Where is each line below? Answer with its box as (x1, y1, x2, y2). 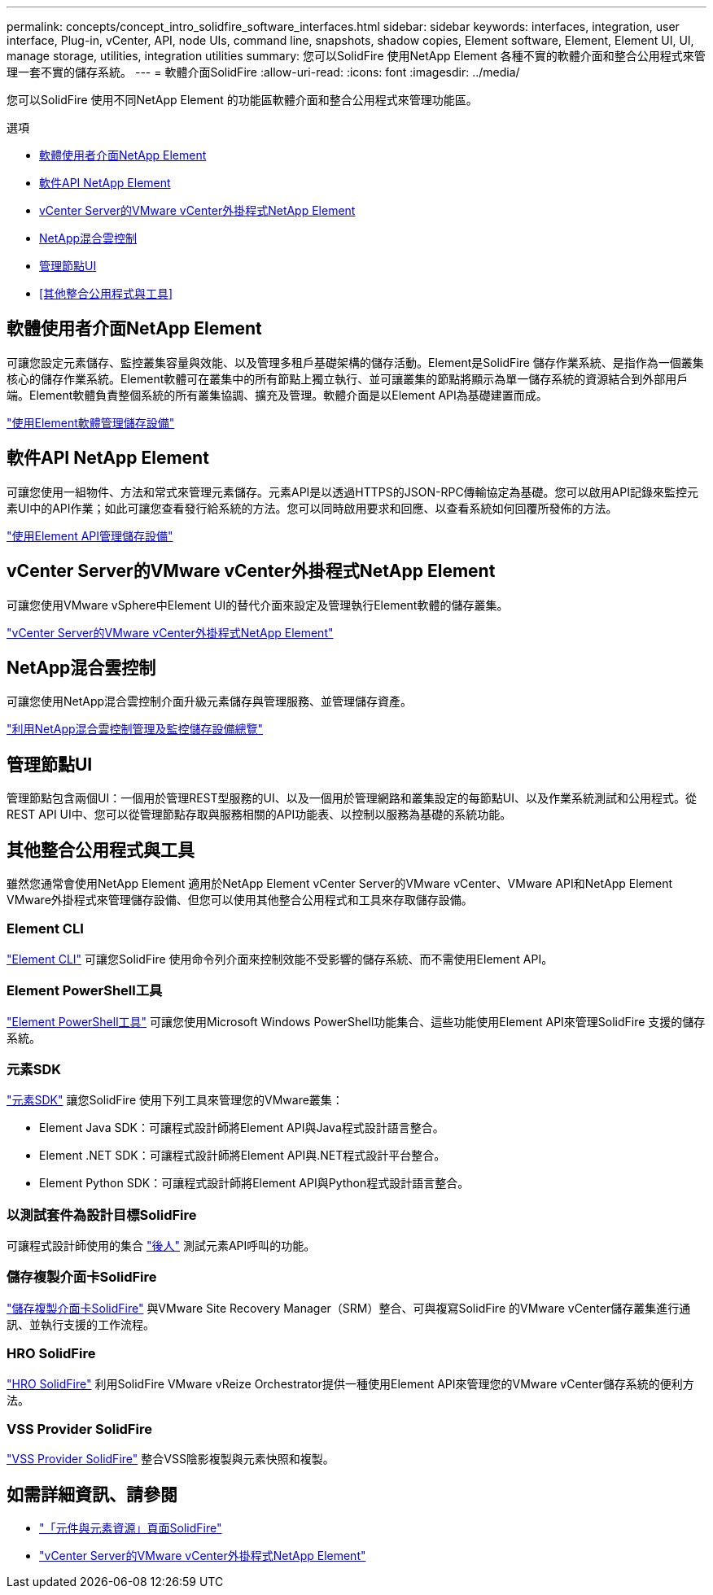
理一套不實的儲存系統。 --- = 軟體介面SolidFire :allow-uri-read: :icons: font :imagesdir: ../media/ (7, 65, 520, 79)
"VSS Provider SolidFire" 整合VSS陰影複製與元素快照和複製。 (7, 1452, 335, 1466)
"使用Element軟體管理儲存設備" (7, 415, 175, 430)
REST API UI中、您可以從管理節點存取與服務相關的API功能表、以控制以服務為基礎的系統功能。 (7, 807, 512, 822)
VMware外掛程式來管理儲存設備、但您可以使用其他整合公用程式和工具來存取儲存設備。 (7, 893, 473, 907)
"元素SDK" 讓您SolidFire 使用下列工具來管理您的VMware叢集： (7, 1093, 343, 1108)
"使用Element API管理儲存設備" (7, 528, 173, 543)
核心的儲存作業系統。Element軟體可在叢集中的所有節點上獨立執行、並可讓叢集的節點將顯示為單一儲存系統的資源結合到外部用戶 (7, 371, 689, 386)
